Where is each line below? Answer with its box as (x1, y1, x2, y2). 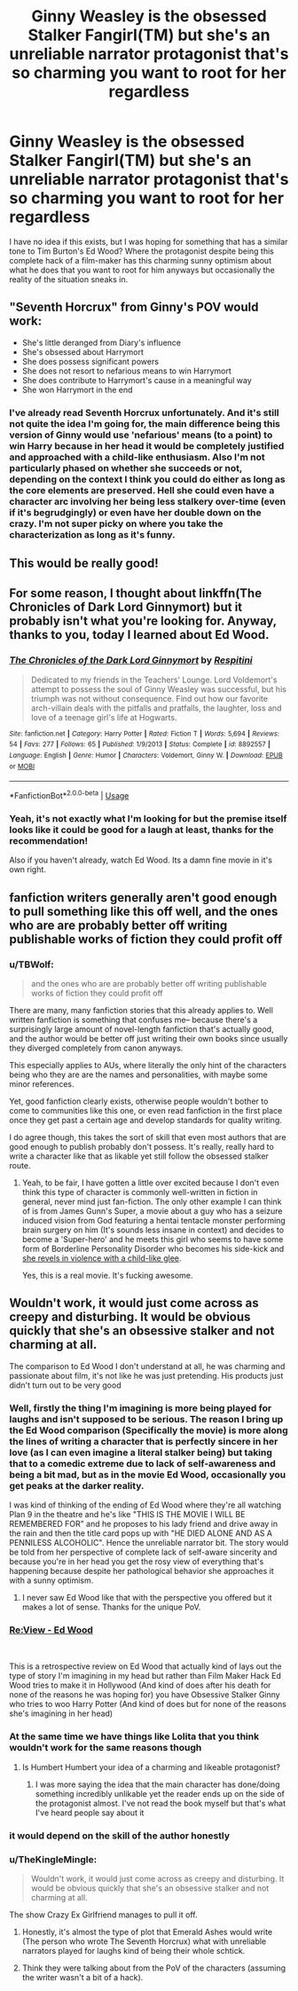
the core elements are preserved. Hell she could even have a (9, 484, 275, 496)
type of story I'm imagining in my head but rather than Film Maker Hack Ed (9, 1671, 281, 1681)
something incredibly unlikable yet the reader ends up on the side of (35, 1788, 286, 1798)
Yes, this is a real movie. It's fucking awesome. (21, 1271, 193, 1281)
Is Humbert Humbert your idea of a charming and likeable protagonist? (21, 1761, 281, 1772)
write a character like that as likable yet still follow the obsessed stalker (9, 1151, 269, 1161)
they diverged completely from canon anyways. (9, 1043, 184, 1053)
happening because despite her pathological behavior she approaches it (9, 1566, 275, 1577)
